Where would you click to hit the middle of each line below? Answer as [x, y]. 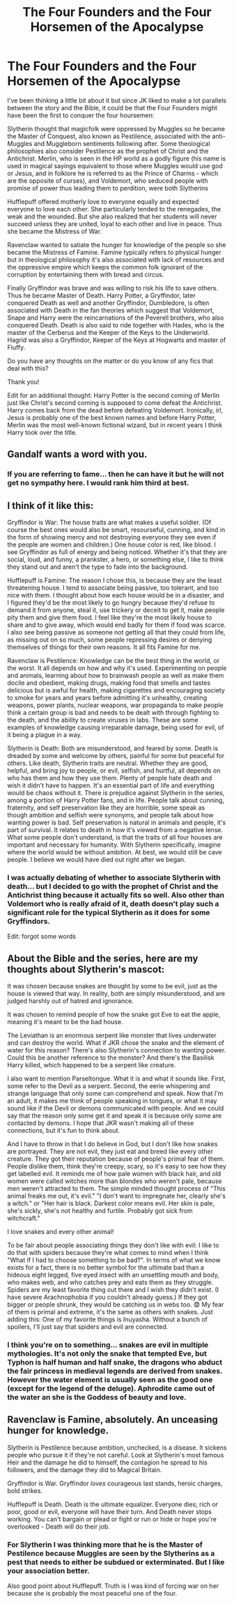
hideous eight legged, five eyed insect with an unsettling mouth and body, [113, 1275]
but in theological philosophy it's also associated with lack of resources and [116, 260]
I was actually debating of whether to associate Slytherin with [114, 877]
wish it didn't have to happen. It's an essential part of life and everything [111, 785]
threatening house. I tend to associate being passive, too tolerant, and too [113, 588]
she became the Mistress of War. [55, 231]
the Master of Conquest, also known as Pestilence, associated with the [109, 136]
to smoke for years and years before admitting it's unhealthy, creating [107, 698]
